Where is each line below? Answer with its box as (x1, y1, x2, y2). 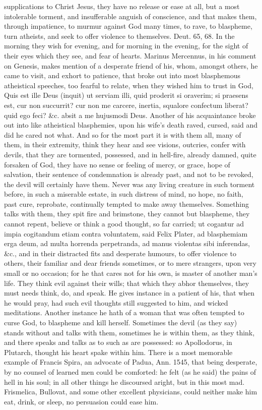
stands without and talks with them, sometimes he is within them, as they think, (4, 327, 255, 337)
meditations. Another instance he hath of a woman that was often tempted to (4, 307, 244, 318)
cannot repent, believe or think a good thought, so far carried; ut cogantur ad (4, 218, 244, 229)
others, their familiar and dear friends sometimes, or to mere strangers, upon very (4, 258, 256, 268)
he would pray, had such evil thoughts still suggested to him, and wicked (4, 297, 228, 308)
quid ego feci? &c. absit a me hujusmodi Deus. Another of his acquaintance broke (4, 109, 256, 120)
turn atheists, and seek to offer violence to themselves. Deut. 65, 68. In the (4, 30, 235, 41)
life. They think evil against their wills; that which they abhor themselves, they (4, 277, 249, 288)
